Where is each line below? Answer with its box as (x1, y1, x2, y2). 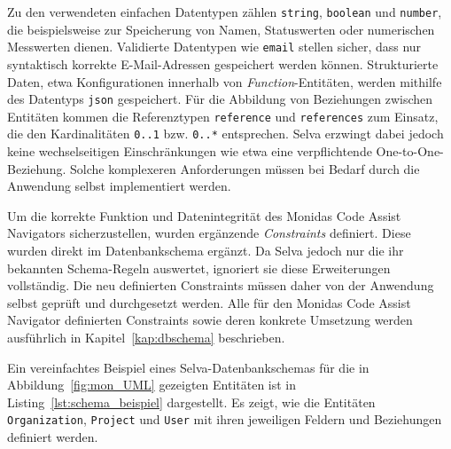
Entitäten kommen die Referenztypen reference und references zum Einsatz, (7, 106, 439, 125)
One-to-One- (376, 142, 444, 161)
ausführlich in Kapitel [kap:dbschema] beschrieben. (7, 328, 285, 346)
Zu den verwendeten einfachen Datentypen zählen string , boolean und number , (7, 3, 442, 20)
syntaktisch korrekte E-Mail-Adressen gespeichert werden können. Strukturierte (7, 54, 439, 73)
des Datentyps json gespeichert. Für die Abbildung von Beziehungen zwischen (7, 90, 433, 108)
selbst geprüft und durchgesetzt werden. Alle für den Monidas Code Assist (7, 293, 411, 311)
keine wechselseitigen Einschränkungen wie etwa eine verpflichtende (7, 142, 372, 161)
